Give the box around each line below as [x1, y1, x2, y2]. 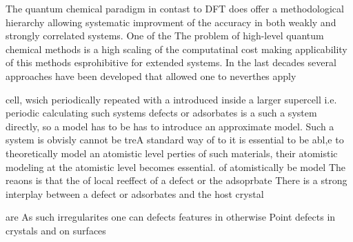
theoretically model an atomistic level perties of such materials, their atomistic [6, 145, 338, 160]
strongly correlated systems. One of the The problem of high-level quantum [6, 28, 324, 43]
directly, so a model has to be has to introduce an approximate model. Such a [6, 119, 334, 133]
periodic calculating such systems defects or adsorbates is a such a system [6, 105, 317, 120]
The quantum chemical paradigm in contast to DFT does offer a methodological [6, 1, 344, 15]
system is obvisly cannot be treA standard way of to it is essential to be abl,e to [6, 132, 344, 147]
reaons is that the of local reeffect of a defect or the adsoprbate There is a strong [6, 173, 347, 188]
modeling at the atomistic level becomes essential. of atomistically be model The [6, 159, 346, 174]
